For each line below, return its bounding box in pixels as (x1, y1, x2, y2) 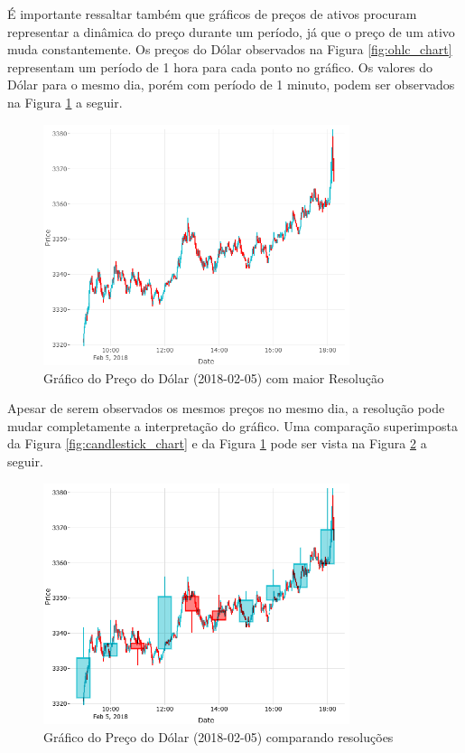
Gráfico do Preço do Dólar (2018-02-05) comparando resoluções (43, 727, 394, 746)
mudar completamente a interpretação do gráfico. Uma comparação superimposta (7, 416, 458, 435)
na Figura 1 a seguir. (7, 92, 123, 111)
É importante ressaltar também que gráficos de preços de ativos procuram (7, 5, 417, 23)
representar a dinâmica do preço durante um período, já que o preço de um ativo (7, 22, 455, 41)
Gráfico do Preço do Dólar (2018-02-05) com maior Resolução (43, 368, 384, 387)
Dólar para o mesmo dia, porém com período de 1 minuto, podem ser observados (7, 75, 455, 94)
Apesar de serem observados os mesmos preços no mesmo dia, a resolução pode (7, 399, 445, 418)
